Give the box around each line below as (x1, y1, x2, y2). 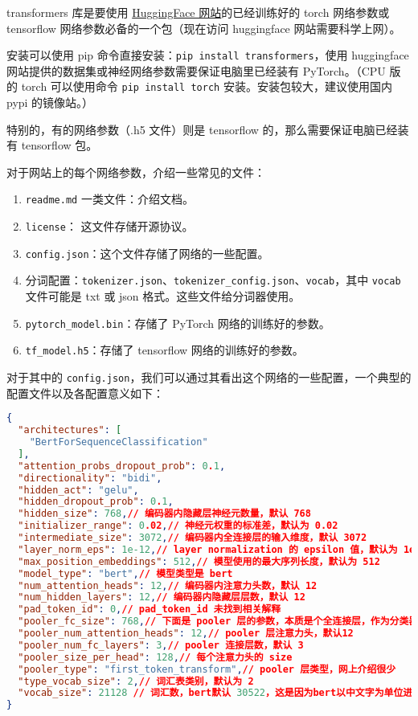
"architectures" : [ (18, 424, 122, 436)
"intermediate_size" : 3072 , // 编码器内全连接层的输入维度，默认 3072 (18, 532, 367, 543)
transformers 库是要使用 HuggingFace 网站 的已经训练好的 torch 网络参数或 (6, 4, 390, 20)
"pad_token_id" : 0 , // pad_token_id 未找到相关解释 (18, 603, 281, 616)
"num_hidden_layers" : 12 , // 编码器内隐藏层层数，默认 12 (18, 591, 305, 603)
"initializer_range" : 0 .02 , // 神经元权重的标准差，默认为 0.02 (18, 520, 338, 532)
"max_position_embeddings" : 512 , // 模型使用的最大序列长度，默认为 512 (18, 555, 380, 567)
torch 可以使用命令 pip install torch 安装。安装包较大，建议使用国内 (21, 78, 392, 95)
